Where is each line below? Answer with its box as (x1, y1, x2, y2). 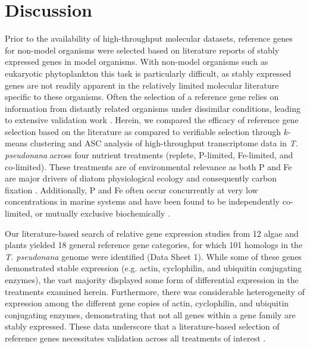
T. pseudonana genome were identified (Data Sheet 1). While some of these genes (5, 250, 302, 262)
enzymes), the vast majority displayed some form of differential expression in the (5, 274, 299, 286)
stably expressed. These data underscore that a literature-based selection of (5, 320, 280, 333)
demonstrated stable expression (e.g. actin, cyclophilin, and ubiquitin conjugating (5, 262, 302, 274)
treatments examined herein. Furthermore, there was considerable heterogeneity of (5, 285, 305, 297)
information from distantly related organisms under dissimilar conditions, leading (5, 102, 300, 114)
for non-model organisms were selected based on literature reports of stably (5, 43, 280, 56)
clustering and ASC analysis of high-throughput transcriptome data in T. (30, 137, 298, 149)
